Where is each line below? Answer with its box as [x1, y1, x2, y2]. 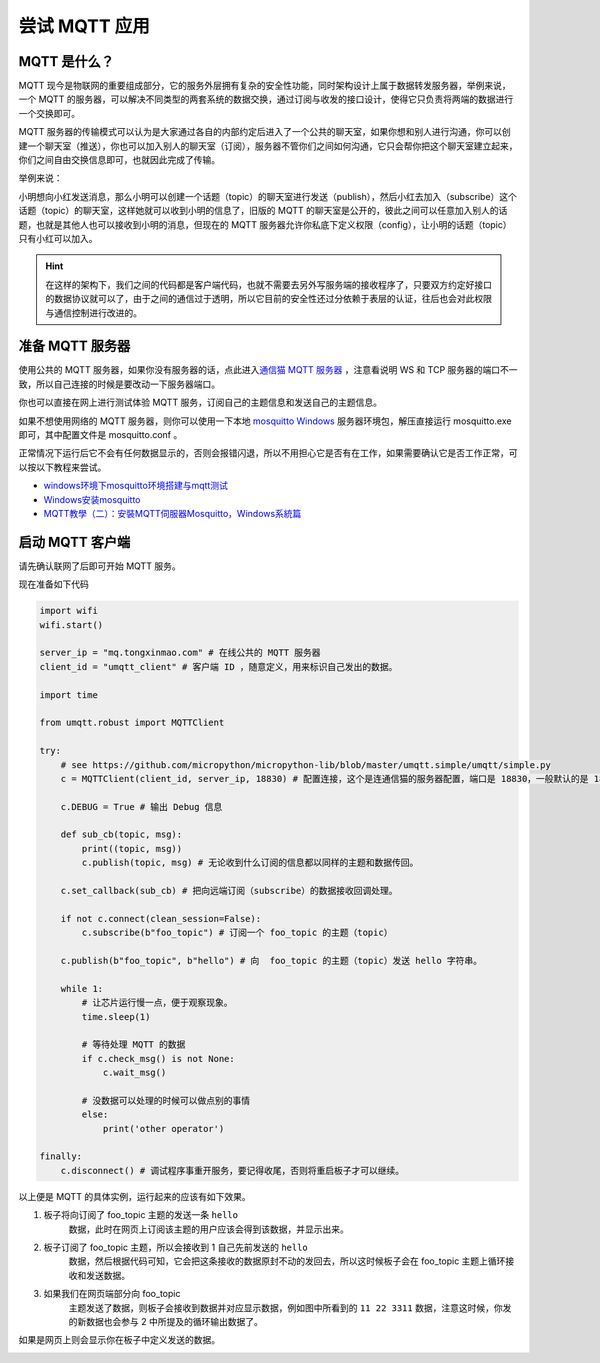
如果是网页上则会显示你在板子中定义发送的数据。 [18, 1334, 220, 1346]
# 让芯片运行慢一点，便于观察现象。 [81, 997, 233, 1009]
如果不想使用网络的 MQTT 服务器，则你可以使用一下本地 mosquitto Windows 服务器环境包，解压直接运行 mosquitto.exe [18, 415, 512, 427]
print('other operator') [102, 1123, 225, 1134]
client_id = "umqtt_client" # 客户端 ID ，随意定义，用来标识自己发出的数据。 [39, 661, 398, 672]
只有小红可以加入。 [18, 232, 98, 244]
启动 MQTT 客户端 [18, 533, 131, 550]
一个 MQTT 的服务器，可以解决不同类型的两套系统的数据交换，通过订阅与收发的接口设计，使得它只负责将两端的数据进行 [18, 93, 514, 105]
